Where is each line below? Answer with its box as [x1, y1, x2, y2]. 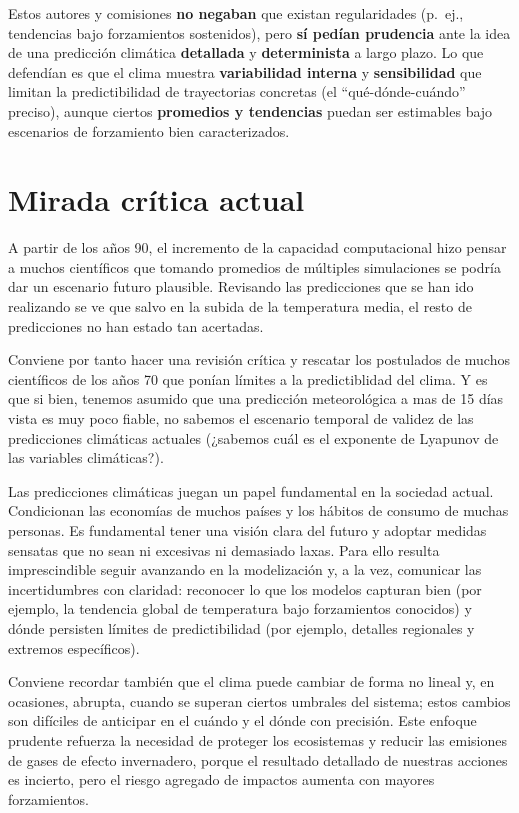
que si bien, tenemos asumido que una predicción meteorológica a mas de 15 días [8, 388, 504, 409]
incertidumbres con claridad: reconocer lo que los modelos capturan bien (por [8, 578, 482, 599]
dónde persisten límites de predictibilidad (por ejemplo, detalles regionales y [8, 617, 475, 638]
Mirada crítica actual [8, 179, 305, 220]
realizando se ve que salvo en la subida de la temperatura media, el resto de [8, 296, 472, 317]
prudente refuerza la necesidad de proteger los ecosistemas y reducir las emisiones [8, 729, 507, 750]
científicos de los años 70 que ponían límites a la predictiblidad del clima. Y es [8, 368, 488, 389]
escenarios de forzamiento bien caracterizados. [8, 120, 290, 141]
